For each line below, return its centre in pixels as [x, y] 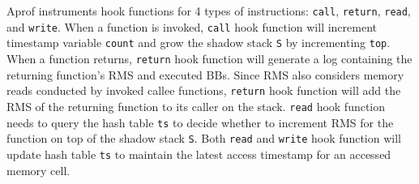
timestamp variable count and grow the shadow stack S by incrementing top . [199, 43]
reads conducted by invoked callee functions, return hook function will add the [204, 90]
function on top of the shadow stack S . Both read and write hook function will [204, 138]
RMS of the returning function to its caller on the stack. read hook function [196, 106]
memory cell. [38, 170]
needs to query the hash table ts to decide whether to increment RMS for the [200, 122]
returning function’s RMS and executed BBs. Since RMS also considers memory [205, 74]
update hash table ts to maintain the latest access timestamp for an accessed [199, 154]
